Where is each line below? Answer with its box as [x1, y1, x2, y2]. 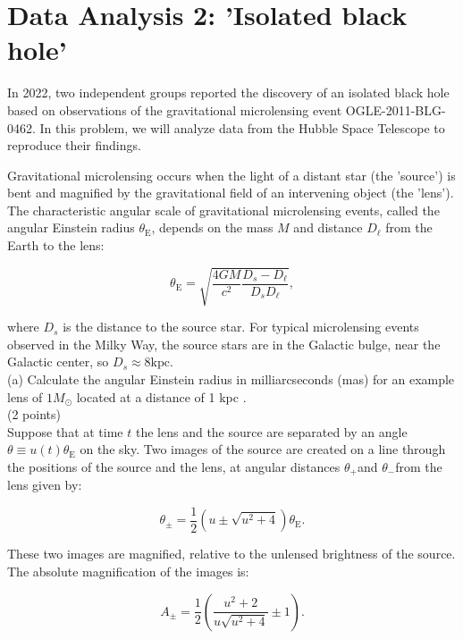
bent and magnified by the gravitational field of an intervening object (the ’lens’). [7, 183, 454, 202]
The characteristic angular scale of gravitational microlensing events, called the [7, 200, 440, 219]
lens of [7, 387, 43, 406]
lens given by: [7, 475, 82, 494]
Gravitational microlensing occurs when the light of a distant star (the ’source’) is [7, 165, 456, 184]
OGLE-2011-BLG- [345, 100, 446, 119]
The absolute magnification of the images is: [7, 562, 249, 581]
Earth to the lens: [7, 236, 105, 255]
